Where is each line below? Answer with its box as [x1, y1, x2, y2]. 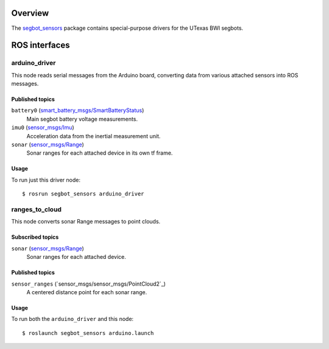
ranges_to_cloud [11, 205, 62, 213]
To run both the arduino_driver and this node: [11, 316, 134, 323]
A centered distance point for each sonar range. [26, 288, 147, 295]
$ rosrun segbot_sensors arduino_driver [22, 191, 144, 197]
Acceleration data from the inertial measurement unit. [26, 132, 161, 139]
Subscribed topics [11, 233, 59, 241]
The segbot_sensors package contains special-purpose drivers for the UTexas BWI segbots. [11, 24, 244, 32]
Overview [11, 8, 49, 18]
